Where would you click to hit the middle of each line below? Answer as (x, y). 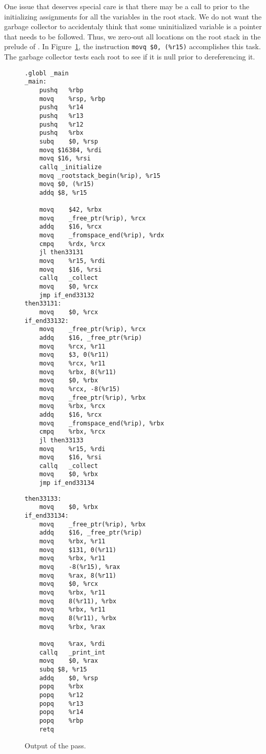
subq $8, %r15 (63, 669)
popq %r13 (61, 704)
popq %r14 (61, 712)
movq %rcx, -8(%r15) (80, 389)
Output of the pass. (55, 746)
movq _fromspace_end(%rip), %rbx (102, 423)
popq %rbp (61, 720)
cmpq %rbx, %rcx (72, 432)
